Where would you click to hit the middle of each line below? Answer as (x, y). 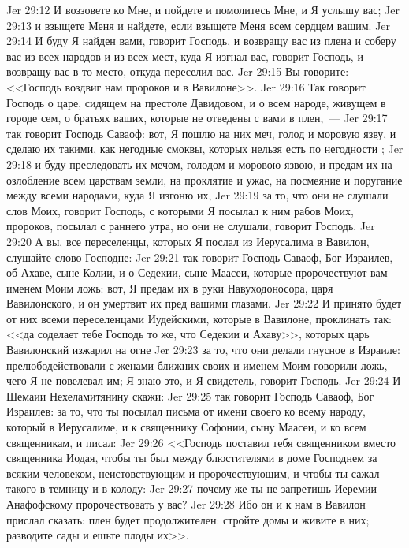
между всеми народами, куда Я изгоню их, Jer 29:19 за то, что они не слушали (197, 195)
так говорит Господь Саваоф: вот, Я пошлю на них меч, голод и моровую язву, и (201, 133)
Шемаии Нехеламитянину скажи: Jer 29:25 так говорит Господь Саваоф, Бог (190, 395)
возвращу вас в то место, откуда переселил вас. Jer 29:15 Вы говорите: (178, 71)
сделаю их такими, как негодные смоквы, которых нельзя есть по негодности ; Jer (205, 149)
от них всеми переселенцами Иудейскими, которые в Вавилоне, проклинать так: (199, 318)
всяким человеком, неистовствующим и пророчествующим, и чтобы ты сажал (193, 473)
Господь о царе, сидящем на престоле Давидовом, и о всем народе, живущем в (196, 102)
